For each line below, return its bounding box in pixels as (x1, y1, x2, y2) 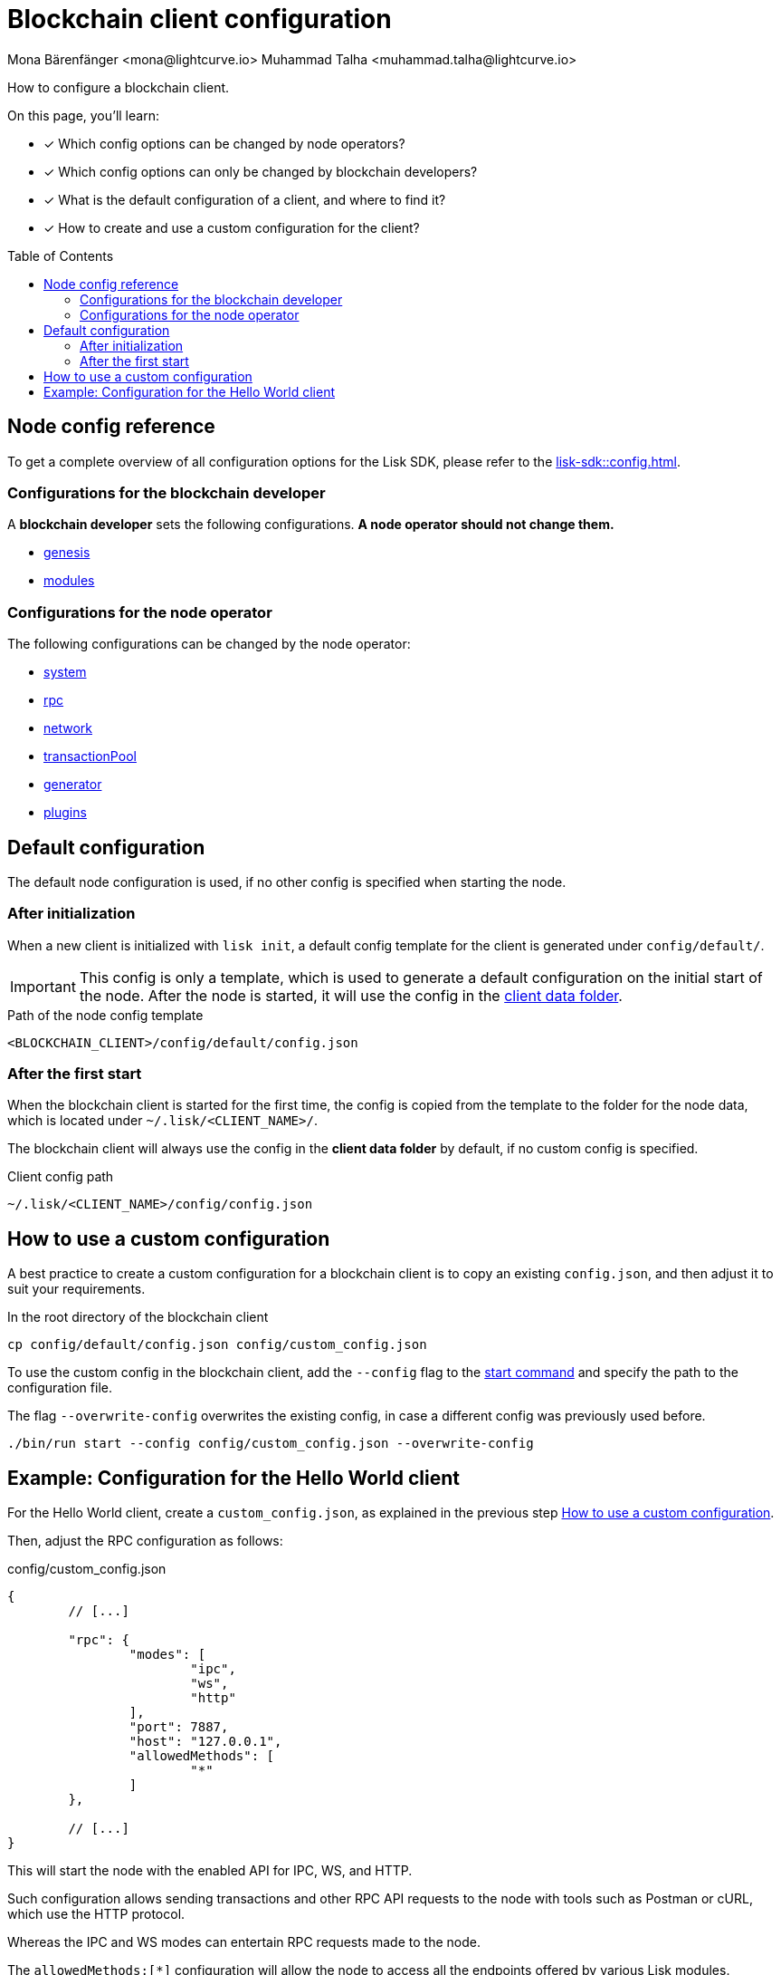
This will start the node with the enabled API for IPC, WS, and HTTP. (7, 1863, 413, 1879)
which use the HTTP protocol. (7, 1906, 186, 1922)
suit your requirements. (7, 1281, 146, 1297)
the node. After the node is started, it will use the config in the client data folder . (79, 986, 623, 1005)
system (43, 664, 87, 680)
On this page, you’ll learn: (7, 107, 159, 123)
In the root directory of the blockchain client (7, 1309, 269, 1325)
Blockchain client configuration (7, 4, 392, 34)
